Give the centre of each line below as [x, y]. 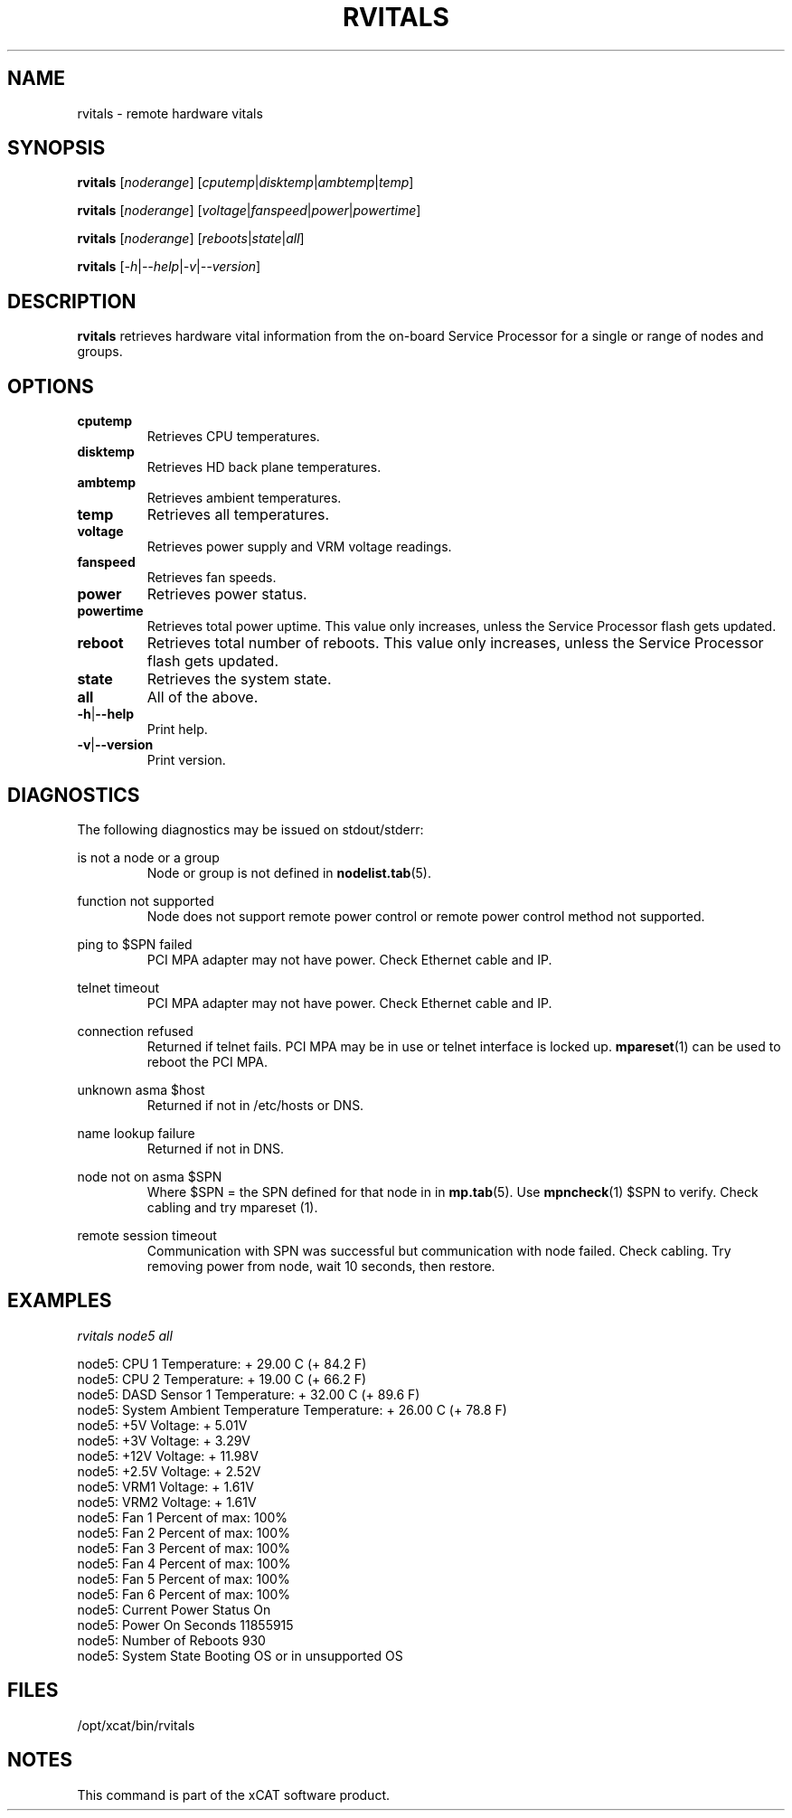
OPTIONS [51, 386]
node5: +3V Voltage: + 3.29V [164, 1440]
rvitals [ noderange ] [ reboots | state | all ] [191, 239]
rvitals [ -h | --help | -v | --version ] [169, 267]
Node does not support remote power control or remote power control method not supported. [426, 916]
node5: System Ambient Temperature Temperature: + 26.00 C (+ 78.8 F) [292, 1409]
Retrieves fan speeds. [212, 578]
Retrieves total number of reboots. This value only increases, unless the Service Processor [455, 643]
